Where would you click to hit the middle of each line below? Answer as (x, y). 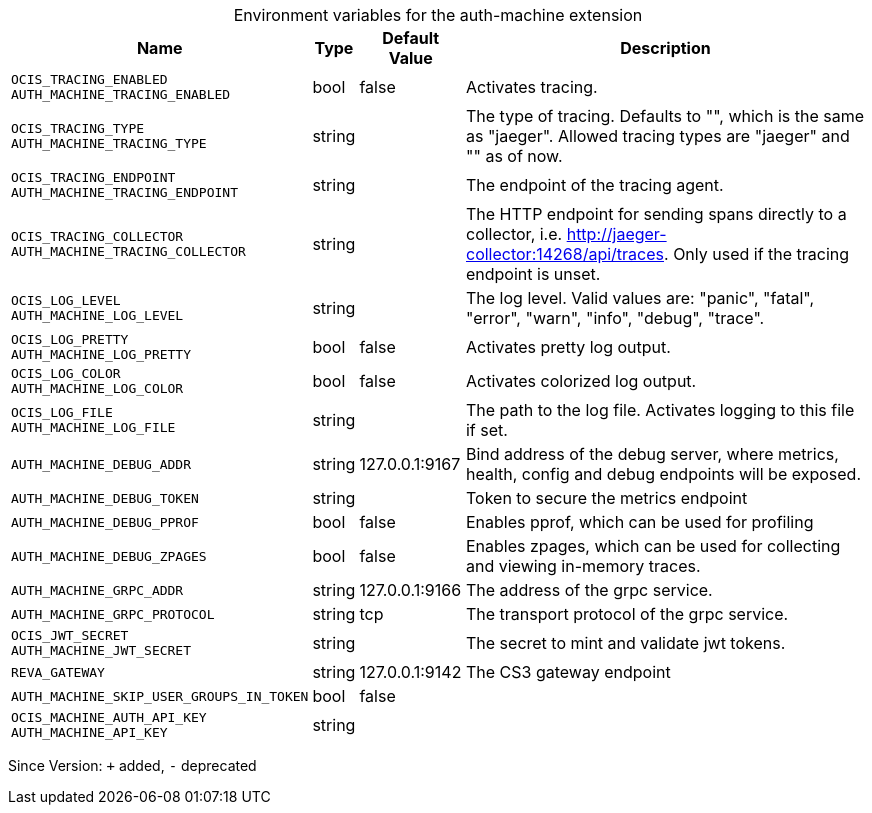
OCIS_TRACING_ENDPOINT (93, 177)
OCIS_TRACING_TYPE (78, 128)
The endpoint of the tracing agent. (594, 185)
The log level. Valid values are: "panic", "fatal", (640, 298)
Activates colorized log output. (581, 381)
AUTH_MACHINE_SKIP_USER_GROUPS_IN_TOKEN (160, 696)
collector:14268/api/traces (565, 254)
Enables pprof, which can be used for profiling (639, 522)
